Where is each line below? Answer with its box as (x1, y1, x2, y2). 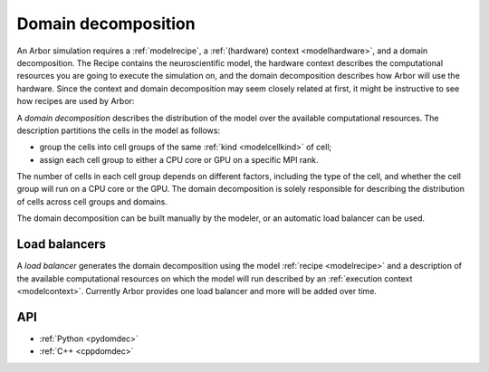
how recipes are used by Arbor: (16, 96, 135, 107)
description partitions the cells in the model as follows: (16, 125, 221, 136)
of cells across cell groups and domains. (16, 196, 168, 207)
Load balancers (16, 236, 107, 253)
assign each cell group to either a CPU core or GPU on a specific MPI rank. (39, 154, 319, 165)
